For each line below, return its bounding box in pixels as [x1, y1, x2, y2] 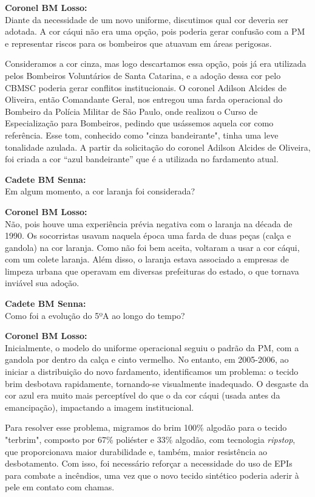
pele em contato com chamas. [5, 481, 115, 493]
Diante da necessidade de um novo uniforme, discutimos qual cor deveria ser [5, 13, 288, 26]
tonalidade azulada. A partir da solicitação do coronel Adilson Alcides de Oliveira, [5, 140, 311, 153]
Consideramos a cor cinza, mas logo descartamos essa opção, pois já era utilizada [5, 57, 307, 70]
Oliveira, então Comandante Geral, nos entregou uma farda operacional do [5, 93, 283, 106]
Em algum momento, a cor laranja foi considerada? [5, 185, 195, 197]
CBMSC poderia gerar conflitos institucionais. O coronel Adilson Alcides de [5, 81, 286, 94]
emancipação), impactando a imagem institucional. [5, 400, 194, 413]
